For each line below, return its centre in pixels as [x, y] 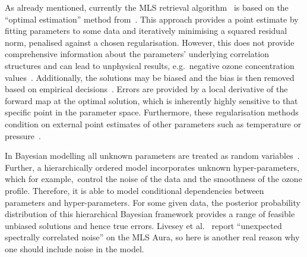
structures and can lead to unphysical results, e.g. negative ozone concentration [150, 65]
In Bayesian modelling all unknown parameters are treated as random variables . [152, 156]
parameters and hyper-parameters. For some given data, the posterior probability [153, 202]
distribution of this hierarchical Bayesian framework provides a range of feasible [150, 214]
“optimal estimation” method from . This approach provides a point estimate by [152, 19]
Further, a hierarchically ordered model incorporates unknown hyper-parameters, [152, 167]
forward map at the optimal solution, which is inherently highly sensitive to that [151, 100]
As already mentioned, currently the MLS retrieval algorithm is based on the [147, 7]
